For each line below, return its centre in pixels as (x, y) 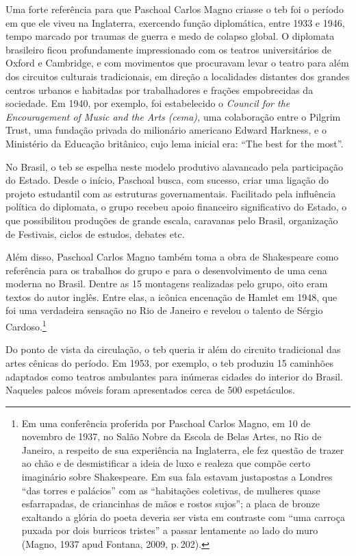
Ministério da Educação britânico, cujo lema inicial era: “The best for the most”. (175, 143)
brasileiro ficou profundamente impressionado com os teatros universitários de (169, 49)
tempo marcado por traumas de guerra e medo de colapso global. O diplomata (170, 36)
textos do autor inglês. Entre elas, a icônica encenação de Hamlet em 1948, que (171, 297)
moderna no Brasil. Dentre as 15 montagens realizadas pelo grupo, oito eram (167, 283)
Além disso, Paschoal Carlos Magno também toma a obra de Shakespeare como (172, 257)
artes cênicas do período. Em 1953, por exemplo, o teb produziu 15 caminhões (169, 362)
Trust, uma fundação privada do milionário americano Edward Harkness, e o (166, 130)
